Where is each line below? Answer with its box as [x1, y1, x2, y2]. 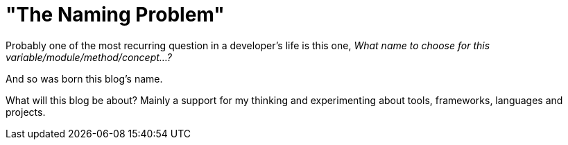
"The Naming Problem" [6, 3, 225, 26]
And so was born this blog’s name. [6, 72, 163, 85]
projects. [6, 105, 46, 118]
